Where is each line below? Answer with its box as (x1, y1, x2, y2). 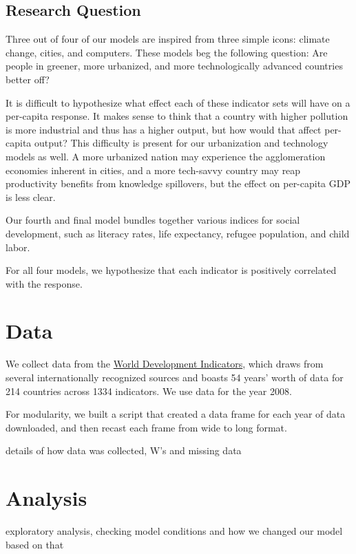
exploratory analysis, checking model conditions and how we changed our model (6, 524, 343, 538)
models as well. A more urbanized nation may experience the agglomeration (6, 149, 326, 163)
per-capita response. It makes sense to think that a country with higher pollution (6, 109, 348, 123)
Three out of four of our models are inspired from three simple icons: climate (6, 32, 330, 46)
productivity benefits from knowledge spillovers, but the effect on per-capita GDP (6, 176, 351, 191)
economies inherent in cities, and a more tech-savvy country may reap (6, 162, 301, 177)
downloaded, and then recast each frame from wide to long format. (6, 420, 287, 434)
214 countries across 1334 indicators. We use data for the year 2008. (6, 383, 292, 398)
